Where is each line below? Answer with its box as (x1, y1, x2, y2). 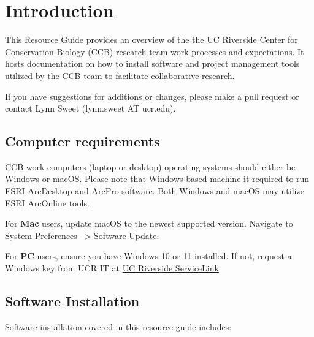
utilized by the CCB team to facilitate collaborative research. (5, 69, 235, 81)
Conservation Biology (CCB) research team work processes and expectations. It (5, 45, 304, 58)
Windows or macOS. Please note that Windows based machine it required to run (5, 172, 310, 185)
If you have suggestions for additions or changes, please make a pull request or (5, 89, 299, 102)
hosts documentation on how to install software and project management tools (5, 57, 300, 70)
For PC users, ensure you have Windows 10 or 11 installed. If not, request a (5, 249, 292, 262)
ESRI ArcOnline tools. (5, 196, 90, 209)
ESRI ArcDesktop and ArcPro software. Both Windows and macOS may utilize (5, 184, 304, 197)
